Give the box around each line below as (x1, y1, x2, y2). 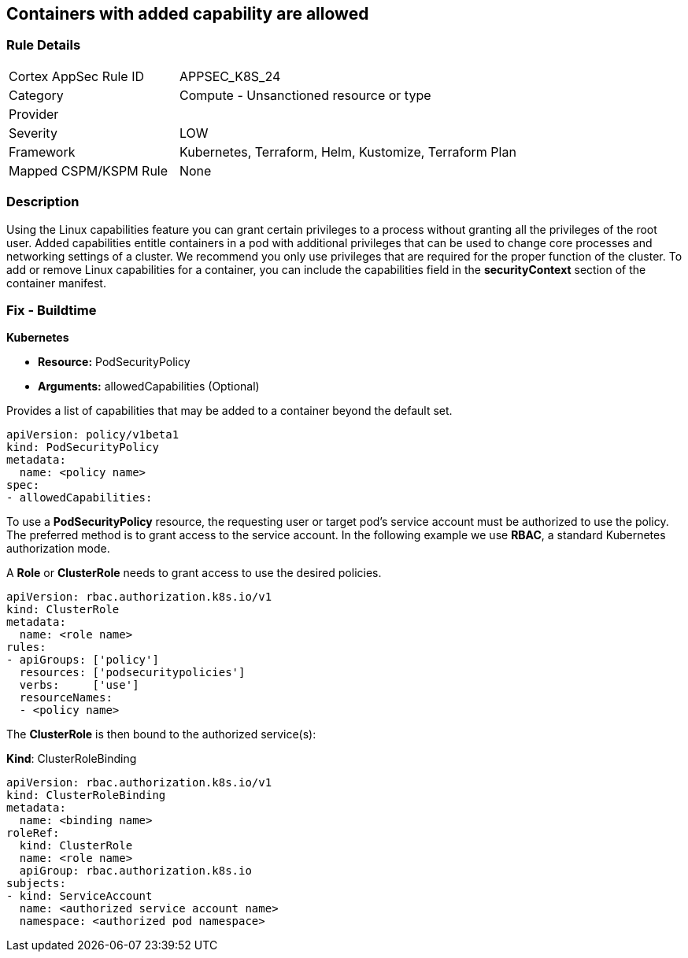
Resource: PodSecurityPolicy (38, 355, 190, 369)
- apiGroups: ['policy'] (6, 653, 159, 667)
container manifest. (6, 276, 106, 290)
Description (6, 194, 80, 210)
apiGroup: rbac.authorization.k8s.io (19, 864, 252, 878)
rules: (6, 641, 46, 654)
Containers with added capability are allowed (6, 4, 369, 24)
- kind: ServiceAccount (6, 890, 153, 903)
